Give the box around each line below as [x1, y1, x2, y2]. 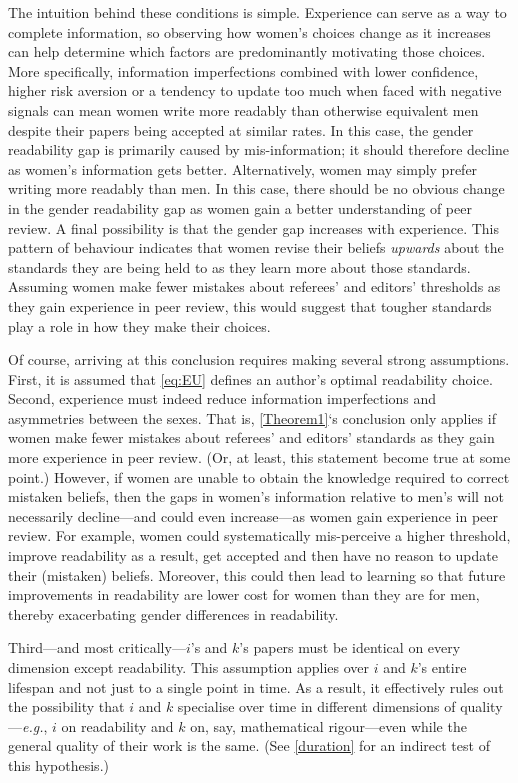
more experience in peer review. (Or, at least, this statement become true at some [8, 447, 511, 468]
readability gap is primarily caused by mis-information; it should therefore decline [8, 139, 510, 160]
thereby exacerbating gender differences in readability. [8, 603, 339, 624]
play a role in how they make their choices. [8, 315, 271, 336]
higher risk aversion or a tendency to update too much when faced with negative [8, 80, 502, 101]
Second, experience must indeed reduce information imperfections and [8, 388, 437, 409]
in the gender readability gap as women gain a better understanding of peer [8, 197, 472, 218]
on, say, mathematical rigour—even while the [190, 715, 467, 736]
